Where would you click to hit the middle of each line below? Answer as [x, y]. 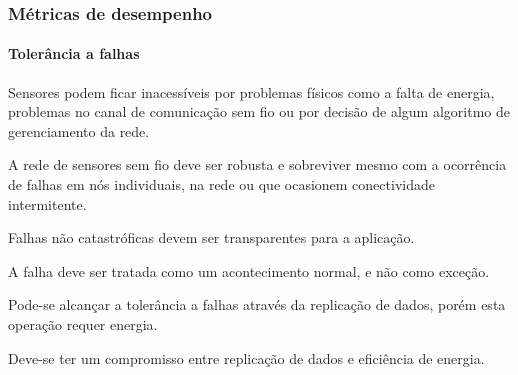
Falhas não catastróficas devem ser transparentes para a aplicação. [211, 237]
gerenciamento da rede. [79, 130]
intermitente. [47, 203]
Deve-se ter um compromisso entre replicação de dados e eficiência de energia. [246, 357]
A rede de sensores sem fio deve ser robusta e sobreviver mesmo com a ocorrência [257, 164]
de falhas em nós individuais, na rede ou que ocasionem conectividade [221, 184]
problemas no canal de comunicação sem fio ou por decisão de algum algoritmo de [259, 111]
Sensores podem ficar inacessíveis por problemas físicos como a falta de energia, [251, 91]
